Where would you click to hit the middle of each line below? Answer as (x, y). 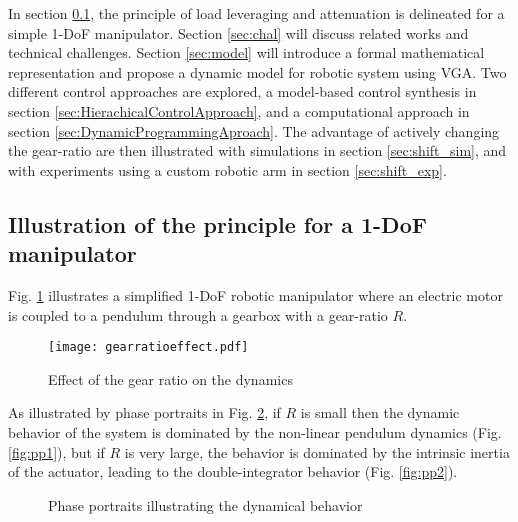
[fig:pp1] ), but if (56, 451)
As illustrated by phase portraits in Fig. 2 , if (144, 412)
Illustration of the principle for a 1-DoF (217, 223)
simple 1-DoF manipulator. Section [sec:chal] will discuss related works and (238, 32)
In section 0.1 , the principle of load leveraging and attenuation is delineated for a (256, 13)
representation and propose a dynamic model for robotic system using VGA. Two (257, 71)
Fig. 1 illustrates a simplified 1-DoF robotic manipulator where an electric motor (255, 294)
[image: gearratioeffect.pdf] (148, 347)
